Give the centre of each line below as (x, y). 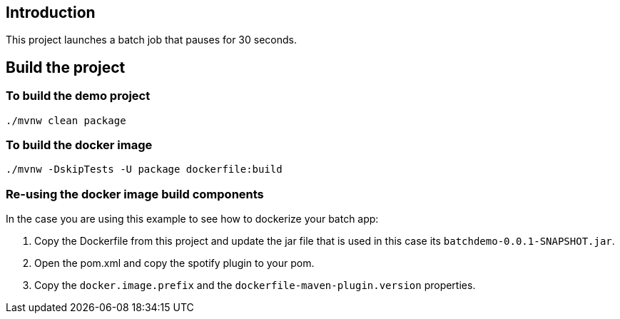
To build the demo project (78, 96)
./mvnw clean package (66, 120)
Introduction (51, 12)
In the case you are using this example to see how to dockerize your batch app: (192, 219)
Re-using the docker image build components (135, 194)
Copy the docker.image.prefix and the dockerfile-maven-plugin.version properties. (255, 285)
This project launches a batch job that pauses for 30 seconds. (151, 40)
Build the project (66, 67)
